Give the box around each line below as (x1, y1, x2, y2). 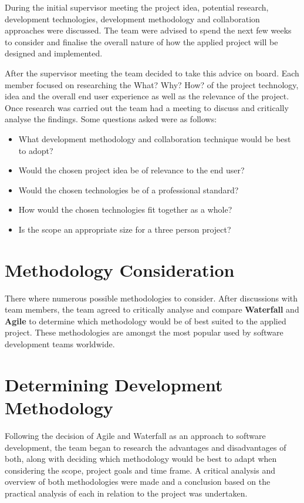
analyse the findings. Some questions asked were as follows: (5, 113, 217, 125)
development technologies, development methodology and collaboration (5, 12, 260, 25)
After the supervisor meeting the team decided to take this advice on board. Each (5, 66, 299, 79)
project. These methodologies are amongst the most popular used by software (5, 326, 283, 338)
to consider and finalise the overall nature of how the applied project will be (5, 35, 278, 48)
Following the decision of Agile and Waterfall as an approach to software (5, 429, 266, 441)
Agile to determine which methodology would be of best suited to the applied (5, 314, 286, 327)
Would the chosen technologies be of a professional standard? (18, 183, 239, 196)
